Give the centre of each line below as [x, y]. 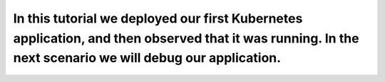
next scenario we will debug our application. [147, 58]
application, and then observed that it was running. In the [186, 38]
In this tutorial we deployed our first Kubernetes [158, 18]
